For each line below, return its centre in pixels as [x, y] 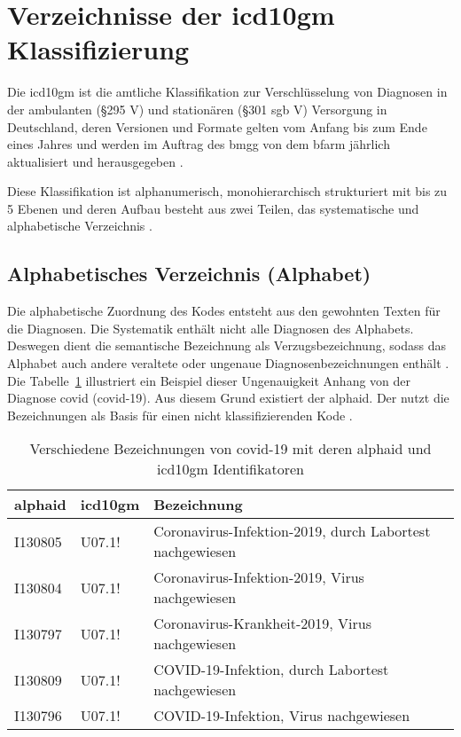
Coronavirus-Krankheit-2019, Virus [262, 623]
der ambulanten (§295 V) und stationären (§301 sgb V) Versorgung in [197, 109]
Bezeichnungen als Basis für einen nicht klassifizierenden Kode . [180, 415]
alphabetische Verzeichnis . [80, 226]
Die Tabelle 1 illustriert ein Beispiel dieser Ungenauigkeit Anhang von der [209, 380]
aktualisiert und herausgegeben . [95, 161]
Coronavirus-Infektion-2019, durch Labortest [292, 531]
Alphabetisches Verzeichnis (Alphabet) [189, 274]
